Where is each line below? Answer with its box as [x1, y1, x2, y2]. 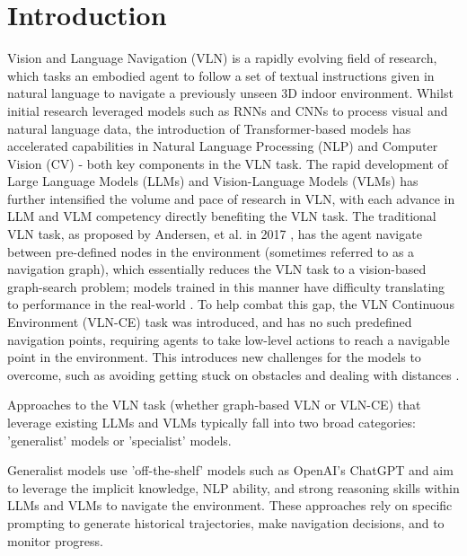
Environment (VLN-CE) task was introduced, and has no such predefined [7, 313, 412, 331]
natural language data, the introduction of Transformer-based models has [7, 119, 411, 137]
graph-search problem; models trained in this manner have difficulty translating [7, 277, 445, 296]
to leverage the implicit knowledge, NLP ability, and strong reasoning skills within [7, 478, 460, 497]
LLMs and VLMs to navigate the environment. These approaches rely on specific [7, 496, 453, 515]
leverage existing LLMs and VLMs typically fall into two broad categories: [7, 413, 416, 431]
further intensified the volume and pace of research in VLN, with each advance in [7, 189, 455, 207]
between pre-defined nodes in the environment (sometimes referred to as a [7, 242, 415, 260]
